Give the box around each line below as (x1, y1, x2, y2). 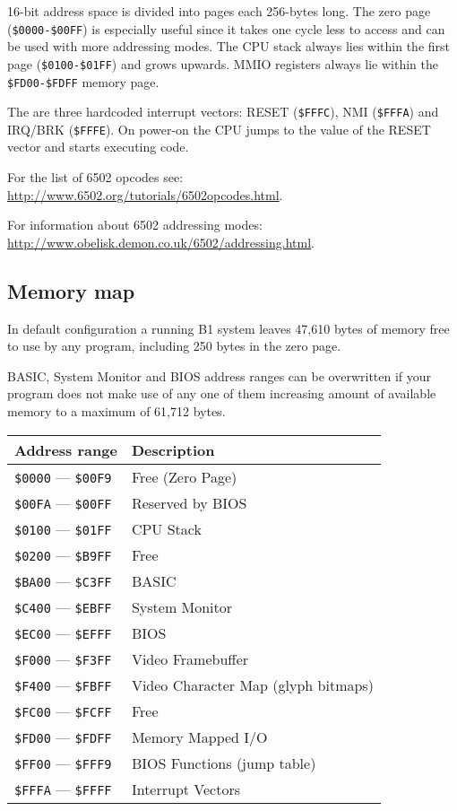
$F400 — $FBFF (14, 674, 112, 695)
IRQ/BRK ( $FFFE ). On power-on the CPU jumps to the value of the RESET (7, 119, 431, 138)
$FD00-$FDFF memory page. (7, 72, 160, 91)
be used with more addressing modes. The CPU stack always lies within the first (7, 37, 450, 56)
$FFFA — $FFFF (14, 778, 112, 799)
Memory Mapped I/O (131, 726, 268, 747)
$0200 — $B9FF (14, 544, 112, 565)
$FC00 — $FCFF (14, 700, 112, 721)
